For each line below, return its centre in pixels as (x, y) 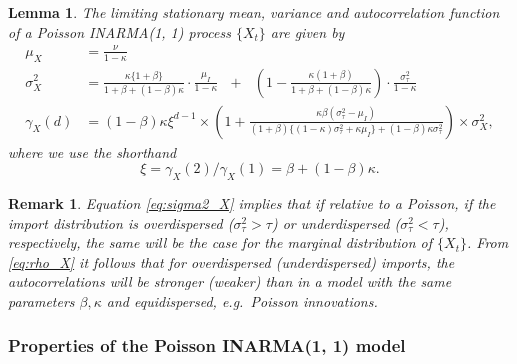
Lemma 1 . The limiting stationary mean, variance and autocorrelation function (254, 12)
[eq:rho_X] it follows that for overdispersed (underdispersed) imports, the (231, 261)
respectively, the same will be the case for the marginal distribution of (220, 242)
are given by (307, 31)
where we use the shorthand (92, 151)
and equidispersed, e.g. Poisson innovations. (242, 300)
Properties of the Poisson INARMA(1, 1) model (207, 345)
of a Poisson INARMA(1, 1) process (119, 31)
